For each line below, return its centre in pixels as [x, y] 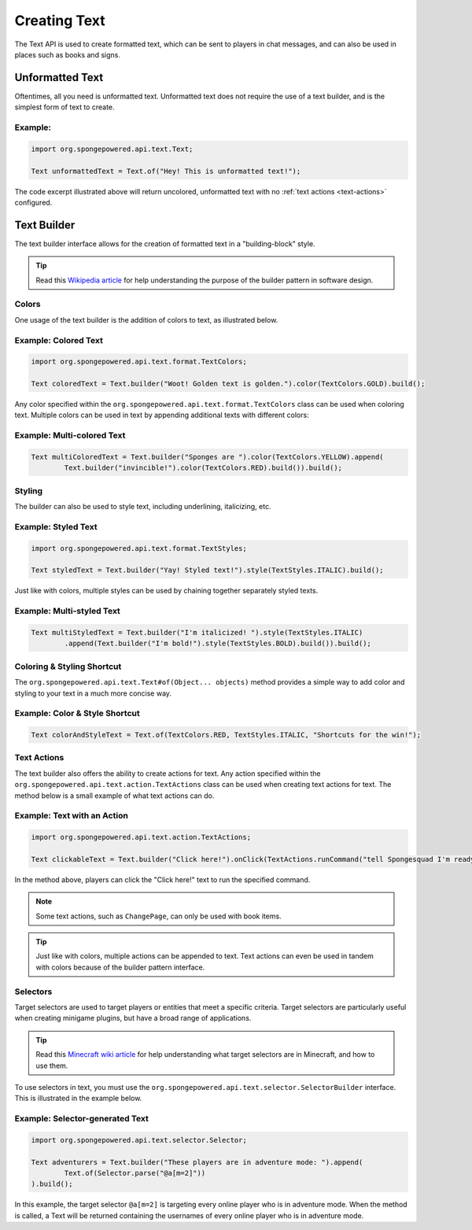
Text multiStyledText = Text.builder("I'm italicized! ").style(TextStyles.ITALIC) [197, 632]
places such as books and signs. [68, 54]
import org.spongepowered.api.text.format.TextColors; [139, 362]
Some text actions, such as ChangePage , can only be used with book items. [159, 916]
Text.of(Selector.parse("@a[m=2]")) [135, 1173]
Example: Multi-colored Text [70, 435]
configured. [33, 202]
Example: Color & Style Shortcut [77, 714]
